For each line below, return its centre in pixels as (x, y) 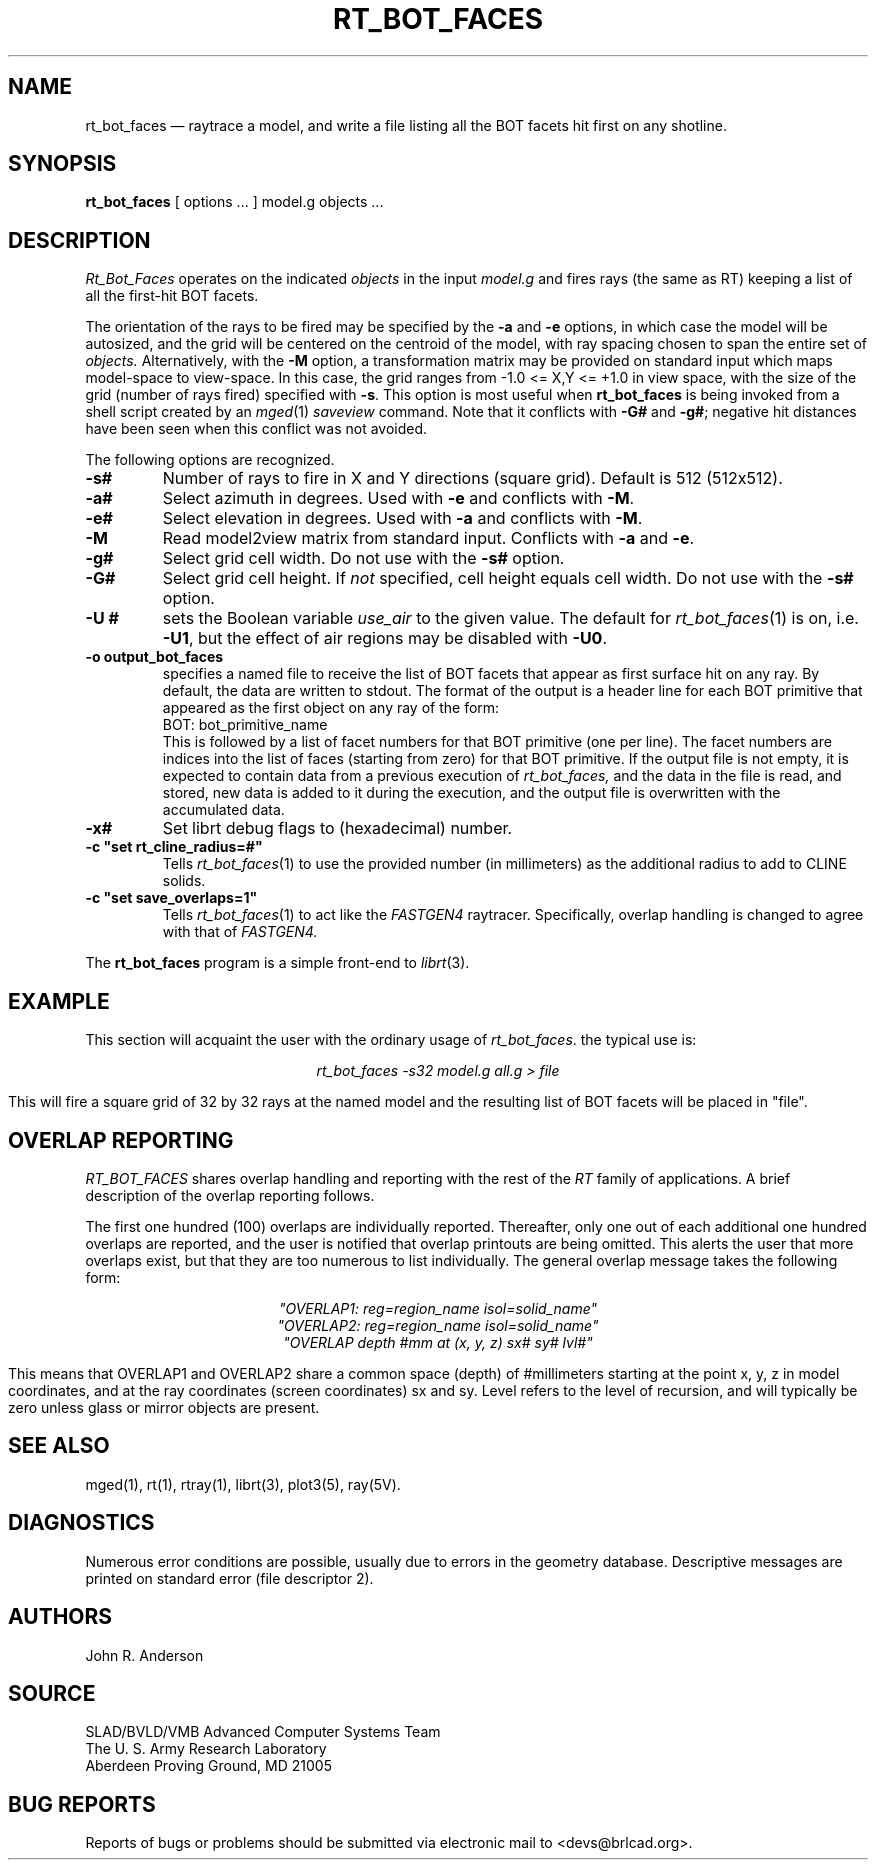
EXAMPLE (59, 1001)
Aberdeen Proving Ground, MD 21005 (208, 1766)
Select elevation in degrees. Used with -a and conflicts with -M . (402, 518)
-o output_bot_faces (154, 657)
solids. (184, 881)
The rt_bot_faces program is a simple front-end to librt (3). (277, 963)
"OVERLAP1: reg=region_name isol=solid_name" (438, 1308)
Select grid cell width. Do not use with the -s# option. (363, 558)
